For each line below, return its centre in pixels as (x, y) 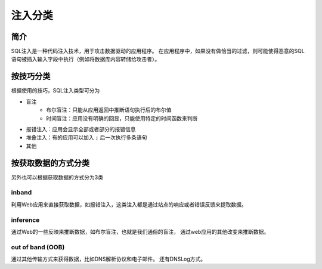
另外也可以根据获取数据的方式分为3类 (57, 177)
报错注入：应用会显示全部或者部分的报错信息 (81, 129)
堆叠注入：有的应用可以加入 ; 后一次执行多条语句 (86, 138)
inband (21, 193)
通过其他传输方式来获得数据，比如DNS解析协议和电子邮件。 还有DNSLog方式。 (109, 259)
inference (25, 219)
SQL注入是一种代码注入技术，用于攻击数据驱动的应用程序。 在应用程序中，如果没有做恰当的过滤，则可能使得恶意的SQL (158, 51)
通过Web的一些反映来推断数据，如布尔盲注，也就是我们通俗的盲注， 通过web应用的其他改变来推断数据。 (140, 231)
